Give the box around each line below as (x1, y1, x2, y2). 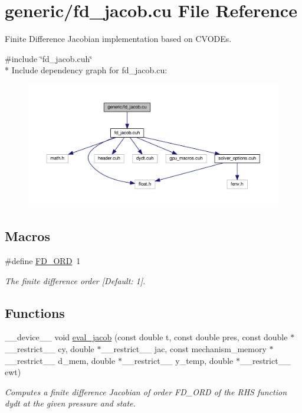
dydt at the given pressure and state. (5, 397, 136, 409)
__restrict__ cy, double (5, 342, 94, 355)
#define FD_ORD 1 (5, 254, 81, 266)
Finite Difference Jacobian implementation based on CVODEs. (5, 32, 232, 45)
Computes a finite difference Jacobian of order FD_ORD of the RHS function (5, 385, 287, 398)
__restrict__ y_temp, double (122, 354, 234, 366)
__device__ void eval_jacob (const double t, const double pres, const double (5, 331, 288, 343)
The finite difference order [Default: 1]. (5, 274, 146, 287)
